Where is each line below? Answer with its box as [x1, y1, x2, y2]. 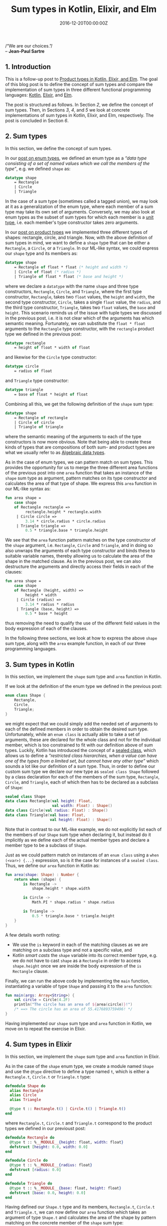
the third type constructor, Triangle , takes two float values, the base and [5, 304, 156, 310]
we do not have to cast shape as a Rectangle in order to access [12, 957, 141, 963]
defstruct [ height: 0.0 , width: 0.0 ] [9, 1144, 88, 1149]
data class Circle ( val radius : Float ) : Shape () [5, 808, 108, 813]
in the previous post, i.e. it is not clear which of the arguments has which [5, 315, 155, 321]
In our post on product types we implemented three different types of [5, 229, 148, 235]
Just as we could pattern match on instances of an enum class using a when [5, 851, 159, 858]
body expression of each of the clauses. [5, 625, 88, 631]
